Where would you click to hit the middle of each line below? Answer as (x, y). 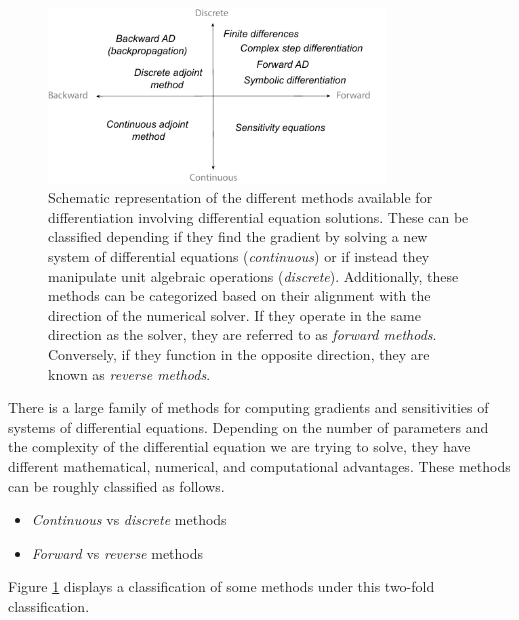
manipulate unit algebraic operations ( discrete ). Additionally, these (253, 275)
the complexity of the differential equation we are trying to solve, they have (239, 446)
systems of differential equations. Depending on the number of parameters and (248, 426)
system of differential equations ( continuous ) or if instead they (239, 256)
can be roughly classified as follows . (116, 485)
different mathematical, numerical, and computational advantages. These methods (259, 466)
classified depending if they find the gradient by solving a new (238, 236)
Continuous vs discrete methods (129, 519)
